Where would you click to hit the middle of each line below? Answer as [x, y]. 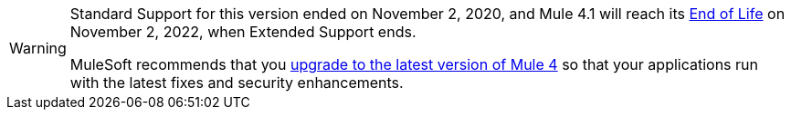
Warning [38, 48]
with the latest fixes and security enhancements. [237, 83]
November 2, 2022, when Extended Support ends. [243, 32]
